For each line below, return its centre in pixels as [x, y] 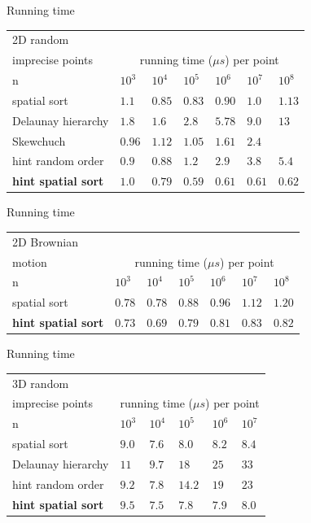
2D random [41, 39]
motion [30, 261]
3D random [41, 383]
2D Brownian [45, 241]
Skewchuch [39, 140]
